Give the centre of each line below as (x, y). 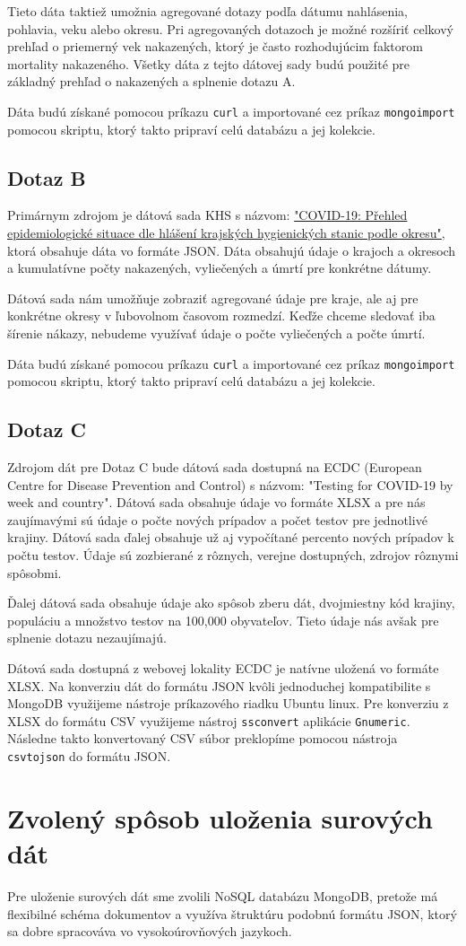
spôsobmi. (35, 572)
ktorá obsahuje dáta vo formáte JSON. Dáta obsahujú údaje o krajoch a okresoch (232, 250)
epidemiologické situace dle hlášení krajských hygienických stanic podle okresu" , (226, 233)
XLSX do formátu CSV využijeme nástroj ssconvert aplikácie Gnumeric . (209, 720)
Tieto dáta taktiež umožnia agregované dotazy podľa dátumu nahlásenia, (207, 11)
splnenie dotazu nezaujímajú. (87, 638)
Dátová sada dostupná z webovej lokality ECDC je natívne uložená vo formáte (223, 667)
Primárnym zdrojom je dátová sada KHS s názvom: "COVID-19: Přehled (207, 215)
